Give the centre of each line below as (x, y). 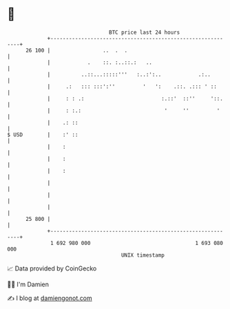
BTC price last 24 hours (145, 32)
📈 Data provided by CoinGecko (52, 268)
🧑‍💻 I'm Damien (28, 284)
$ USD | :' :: (43, 135)
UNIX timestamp (143, 255)
